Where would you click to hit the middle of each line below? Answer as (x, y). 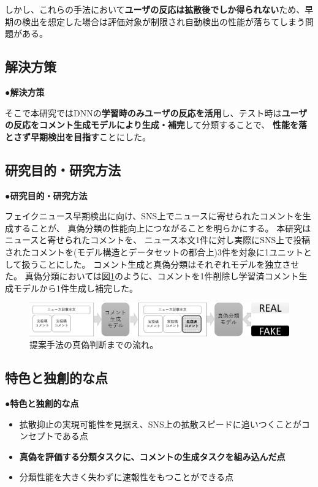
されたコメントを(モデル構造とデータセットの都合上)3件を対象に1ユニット (154, 251)
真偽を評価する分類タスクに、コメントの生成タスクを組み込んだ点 (152, 456)
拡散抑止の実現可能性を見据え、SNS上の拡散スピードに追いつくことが (160, 424)
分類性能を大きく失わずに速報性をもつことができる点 (126, 477)
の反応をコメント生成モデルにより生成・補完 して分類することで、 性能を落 (156, 125)
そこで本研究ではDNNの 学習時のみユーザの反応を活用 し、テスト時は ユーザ (156, 112)
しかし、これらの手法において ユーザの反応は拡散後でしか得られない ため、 (155, 9)
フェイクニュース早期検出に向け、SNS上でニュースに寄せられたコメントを (154, 216)
